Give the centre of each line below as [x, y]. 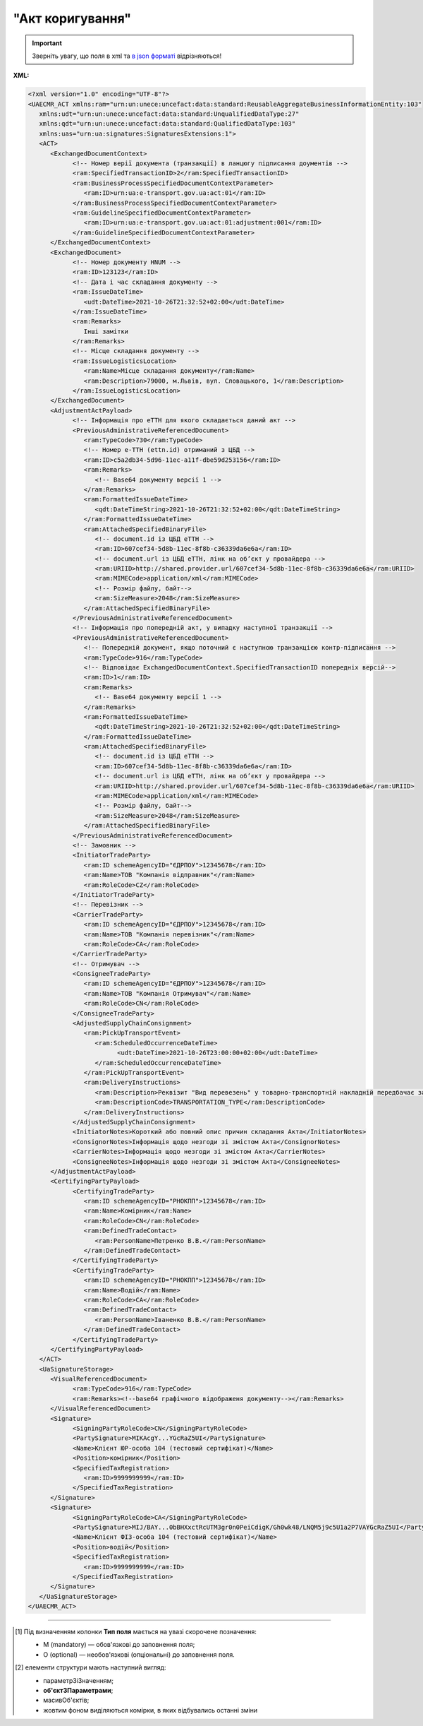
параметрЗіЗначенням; [79, 1680]
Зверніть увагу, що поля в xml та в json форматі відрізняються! [127, 56]
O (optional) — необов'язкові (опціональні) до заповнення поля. [139, 1654]
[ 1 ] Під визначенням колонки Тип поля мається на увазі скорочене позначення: [136, 1632]
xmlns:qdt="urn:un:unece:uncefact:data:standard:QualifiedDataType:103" [167, 124]
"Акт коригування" [72, 18]
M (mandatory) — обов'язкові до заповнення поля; [119, 1645]
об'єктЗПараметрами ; [78, 1691]
